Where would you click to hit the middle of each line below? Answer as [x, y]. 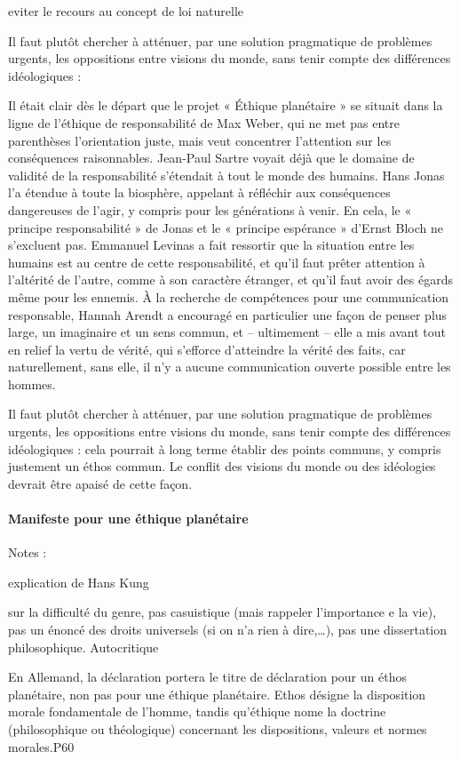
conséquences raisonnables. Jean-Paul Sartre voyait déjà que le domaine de [211, 158]
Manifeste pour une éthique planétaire [128, 519]
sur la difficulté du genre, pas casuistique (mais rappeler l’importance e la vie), [222, 612]
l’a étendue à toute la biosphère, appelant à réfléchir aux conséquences [199, 192]
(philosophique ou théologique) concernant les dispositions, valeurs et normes [218, 728]
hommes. [32, 383]
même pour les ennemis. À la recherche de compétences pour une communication [229, 296]
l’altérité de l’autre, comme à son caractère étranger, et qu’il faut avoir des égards [231, 280]
